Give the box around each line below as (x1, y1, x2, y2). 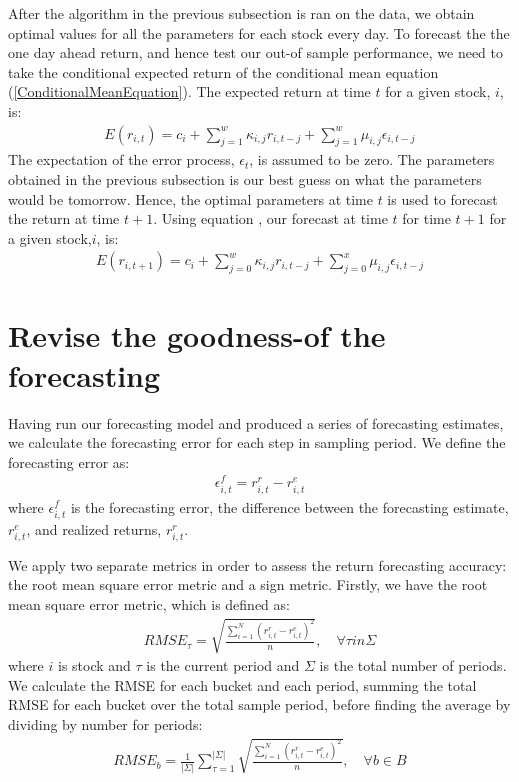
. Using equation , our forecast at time (153, 208, 388, 229)
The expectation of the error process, (8, 149, 235, 170)
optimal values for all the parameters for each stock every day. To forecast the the (8, 22, 510, 43)
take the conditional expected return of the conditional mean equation (8, 61, 439, 82)
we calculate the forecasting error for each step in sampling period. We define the (8, 432, 506, 453)
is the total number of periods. (319, 655, 507, 676)
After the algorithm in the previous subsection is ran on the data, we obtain (8, 3, 475, 23)
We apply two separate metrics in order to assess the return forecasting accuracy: (8, 554, 507, 575)
